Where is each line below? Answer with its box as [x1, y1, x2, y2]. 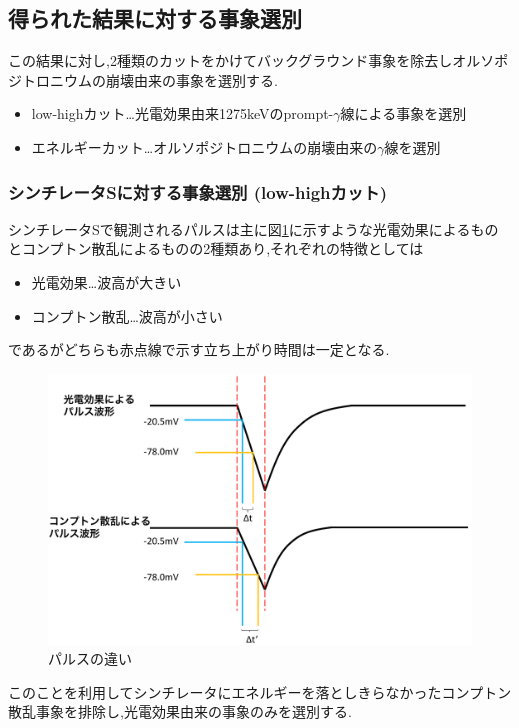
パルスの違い [48, 648, 132, 669]
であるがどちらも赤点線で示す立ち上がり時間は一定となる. [8, 339, 390, 360]
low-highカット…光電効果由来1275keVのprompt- [31, 103, 334, 124]
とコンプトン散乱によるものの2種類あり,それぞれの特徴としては [8, 238, 424, 259]
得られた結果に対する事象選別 [8, 3, 302, 34]
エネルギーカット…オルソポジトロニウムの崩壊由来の [31, 136, 378, 157]
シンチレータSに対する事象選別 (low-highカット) [8, 179, 387, 204]
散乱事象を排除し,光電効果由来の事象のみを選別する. [8, 701, 352, 722]
